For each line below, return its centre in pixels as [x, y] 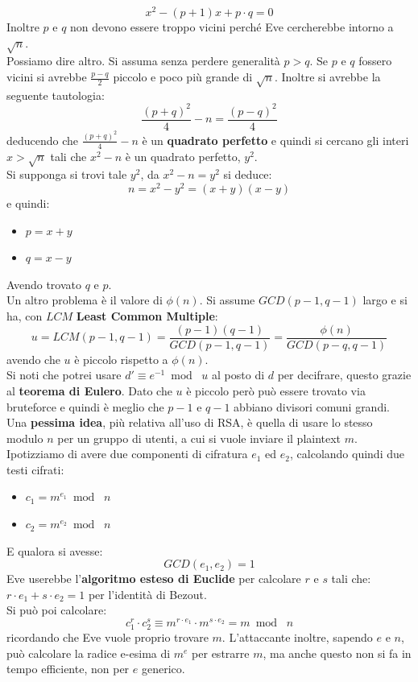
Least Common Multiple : [147, 316]
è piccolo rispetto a [121, 359]
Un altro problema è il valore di [85, 300]
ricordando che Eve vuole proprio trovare [108, 637]
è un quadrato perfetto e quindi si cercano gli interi [275, 140]
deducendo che [43, 140]
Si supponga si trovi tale [67, 174]
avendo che [33, 359]
